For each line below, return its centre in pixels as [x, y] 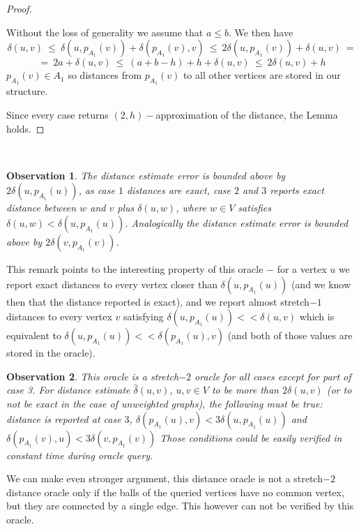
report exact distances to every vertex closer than [112, 284]
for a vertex [302, 268]
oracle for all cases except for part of [273, 376]
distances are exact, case [179, 190]
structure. [27, 91]
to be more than [245, 390]
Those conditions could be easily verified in [251, 437]
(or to [339, 390]
